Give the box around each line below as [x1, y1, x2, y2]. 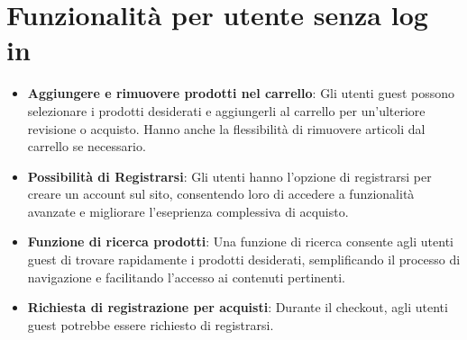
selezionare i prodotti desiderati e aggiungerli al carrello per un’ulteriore [27, 101, 426, 120]
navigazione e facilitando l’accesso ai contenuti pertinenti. [27, 267, 345, 286]
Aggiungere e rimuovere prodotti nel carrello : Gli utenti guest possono [27, 84, 455, 103]
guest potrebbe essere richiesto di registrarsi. [27, 315, 274, 334]
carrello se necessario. [27, 137, 146, 156]
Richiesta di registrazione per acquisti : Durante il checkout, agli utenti [27, 298, 448, 317]
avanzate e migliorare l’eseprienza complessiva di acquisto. [27, 201, 349, 220]
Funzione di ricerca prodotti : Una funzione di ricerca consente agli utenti [27, 232, 453, 251]
